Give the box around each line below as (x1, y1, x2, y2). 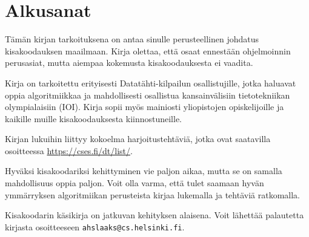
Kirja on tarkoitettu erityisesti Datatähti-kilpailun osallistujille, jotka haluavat (5, 76, 296, 89)
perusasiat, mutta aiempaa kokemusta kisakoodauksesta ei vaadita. (5, 56, 253, 69)
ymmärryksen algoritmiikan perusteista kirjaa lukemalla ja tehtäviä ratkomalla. (5, 188, 301, 201)
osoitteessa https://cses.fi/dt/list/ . (5, 144, 133, 157)
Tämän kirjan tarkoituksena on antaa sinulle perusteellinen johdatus (5, 33, 259, 45)
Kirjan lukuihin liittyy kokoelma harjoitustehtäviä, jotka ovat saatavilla (5, 132, 271, 145)
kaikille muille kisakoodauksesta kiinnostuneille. (5, 112, 182, 125)
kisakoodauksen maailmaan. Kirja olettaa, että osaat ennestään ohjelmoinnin (5, 44, 291, 57)
